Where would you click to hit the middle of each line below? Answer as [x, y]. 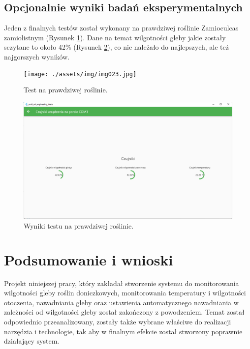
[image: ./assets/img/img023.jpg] [80, 74]
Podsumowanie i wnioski [89, 259]
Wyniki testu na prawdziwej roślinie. [79, 225]
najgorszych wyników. [37, 56]
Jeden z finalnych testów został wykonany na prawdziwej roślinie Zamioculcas [121, 28]
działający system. [32, 341]
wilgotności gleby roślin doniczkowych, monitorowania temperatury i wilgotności [125, 293]
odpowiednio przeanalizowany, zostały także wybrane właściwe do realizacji [118, 322]
